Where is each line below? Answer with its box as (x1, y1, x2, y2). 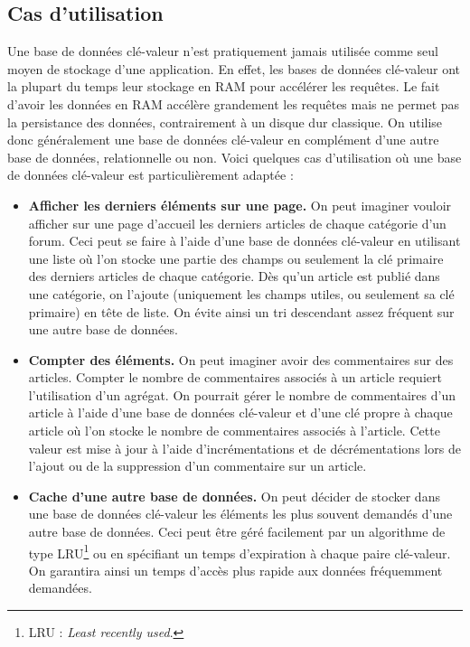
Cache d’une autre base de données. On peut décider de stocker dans (28, 486, 440, 505)
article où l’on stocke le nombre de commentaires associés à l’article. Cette (28, 421, 440, 440)
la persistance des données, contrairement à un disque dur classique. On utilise (7, 112, 443, 131)
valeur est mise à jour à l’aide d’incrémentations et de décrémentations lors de (28, 438, 461, 457)
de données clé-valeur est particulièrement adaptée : (7, 165, 294, 184)
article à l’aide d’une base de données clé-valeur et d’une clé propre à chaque (28, 403, 453, 422)
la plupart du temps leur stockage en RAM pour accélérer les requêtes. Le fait (7, 77, 440, 96)
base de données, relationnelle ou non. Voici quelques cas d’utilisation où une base (7, 147, 462, 166)
